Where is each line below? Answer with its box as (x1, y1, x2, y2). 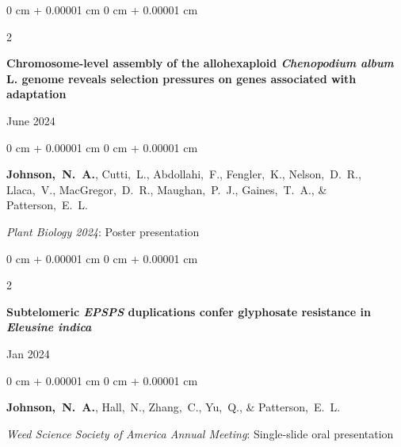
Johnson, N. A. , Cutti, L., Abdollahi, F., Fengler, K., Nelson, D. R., (6, 166, 361, 182)
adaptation (6, 86, 67, 102)
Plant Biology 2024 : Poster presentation (6, 223, 200, 239)
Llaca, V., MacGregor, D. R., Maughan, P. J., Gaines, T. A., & (6, 181, 327, 197)
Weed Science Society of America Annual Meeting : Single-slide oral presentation (6, 425, 394, 441)
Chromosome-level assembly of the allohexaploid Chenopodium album (6, 55, 394, 71)
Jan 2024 (6, 345, 50, 361)
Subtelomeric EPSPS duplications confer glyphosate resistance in (6, 303, 371, 319)
